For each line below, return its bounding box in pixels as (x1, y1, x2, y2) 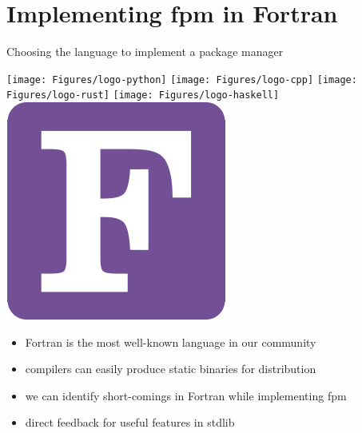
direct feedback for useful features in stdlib (25, 414, 235, 431)
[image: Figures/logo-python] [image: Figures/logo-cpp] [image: (6, 73, 357, 85)
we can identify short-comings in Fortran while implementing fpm (25, 387, 347, 403)
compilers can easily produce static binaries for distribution (25, 360, 316, 377)
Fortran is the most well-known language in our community (25, 333, 316, 350)
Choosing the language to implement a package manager (6, 43, 284, 60)
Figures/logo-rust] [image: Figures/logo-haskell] (6, 89, 280, 101)
